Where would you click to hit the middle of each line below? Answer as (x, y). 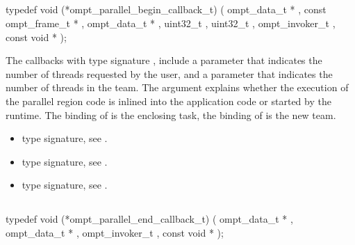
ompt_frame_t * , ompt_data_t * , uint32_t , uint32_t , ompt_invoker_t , (171, 23)
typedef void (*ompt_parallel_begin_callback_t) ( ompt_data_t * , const (166, 9)
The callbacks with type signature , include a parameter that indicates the (164, 60)
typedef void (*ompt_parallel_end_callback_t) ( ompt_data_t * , (149, 219)
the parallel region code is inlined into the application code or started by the (168, 101)
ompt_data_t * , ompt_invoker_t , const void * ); (115, 232)
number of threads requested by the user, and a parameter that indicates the (169, 73)
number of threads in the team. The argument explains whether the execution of (177, 87)
